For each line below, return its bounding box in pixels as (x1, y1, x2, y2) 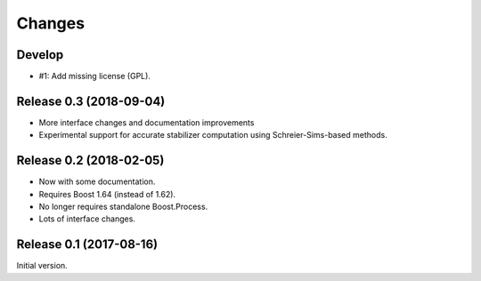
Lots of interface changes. (38, 213, 135, 224)
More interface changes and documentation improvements (38, 116, 255, 128)
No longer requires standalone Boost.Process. (38, 201, 208, 213)
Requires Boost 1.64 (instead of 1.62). (38, 189, 176, 199)
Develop (16, 47, 64, 62)
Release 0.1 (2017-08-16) (16, 237, 159, 253)
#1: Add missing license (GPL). (38, 71, 151, 82)
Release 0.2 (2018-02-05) (16, 153, 165, 168)
